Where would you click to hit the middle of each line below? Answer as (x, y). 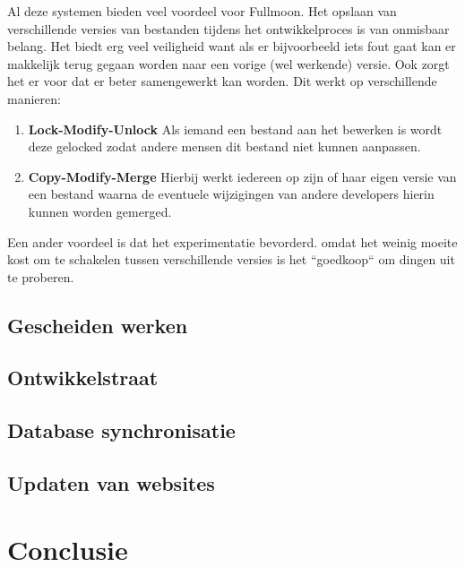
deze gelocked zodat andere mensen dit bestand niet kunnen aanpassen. (224, 146)
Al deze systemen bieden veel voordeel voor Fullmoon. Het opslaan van (202, 11)
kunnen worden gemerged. (100, 211)
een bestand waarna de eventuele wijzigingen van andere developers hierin (231, 194)
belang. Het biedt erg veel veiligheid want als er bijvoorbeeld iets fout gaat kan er (232, 46)
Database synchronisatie (121, 430)
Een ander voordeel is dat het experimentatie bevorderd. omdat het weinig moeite (232, 241)
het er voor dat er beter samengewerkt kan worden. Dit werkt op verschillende (222, 81)
